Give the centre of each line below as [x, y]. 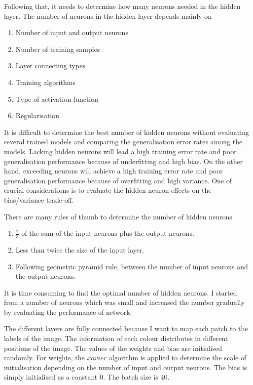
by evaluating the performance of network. [68, 312]
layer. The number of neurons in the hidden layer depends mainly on [108, 16]
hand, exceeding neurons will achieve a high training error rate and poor [113, 171]
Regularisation [37, 115]
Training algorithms [45, 82]
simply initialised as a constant [51, 377]
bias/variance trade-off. [39, 199]
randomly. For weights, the [44, 358]
